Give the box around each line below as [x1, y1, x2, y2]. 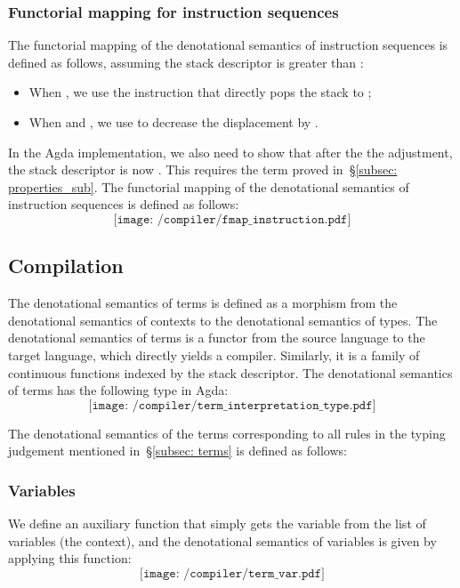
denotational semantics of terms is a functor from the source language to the [8, 328, 425, 347]
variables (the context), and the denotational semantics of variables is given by [8, 531, 437, 550]
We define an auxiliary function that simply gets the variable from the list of [8, 514, 426, 533]
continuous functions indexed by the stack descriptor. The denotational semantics [8, 363, 453, 382]
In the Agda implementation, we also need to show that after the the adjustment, [8, 142, 453, 161]
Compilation [8, 252, 124, 279]
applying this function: [8, 549, 132, 568]
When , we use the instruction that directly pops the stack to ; [28, 83, 372, 101]
